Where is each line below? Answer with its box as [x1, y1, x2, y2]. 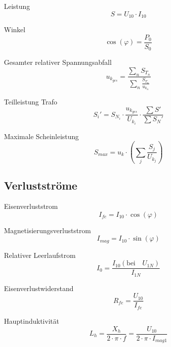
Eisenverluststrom [4, 201, 58, 211]
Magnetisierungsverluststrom [4, 225, 91, 235]
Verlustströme [4, 178, 78, 193]
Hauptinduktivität [4, 315, 59, 326]
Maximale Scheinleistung [4, 131, 79, 141]
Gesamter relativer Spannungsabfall [4, 57, 112, 67]
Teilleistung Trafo [4, 96, 57, 106]
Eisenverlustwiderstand [4, 283, 74, 293]
